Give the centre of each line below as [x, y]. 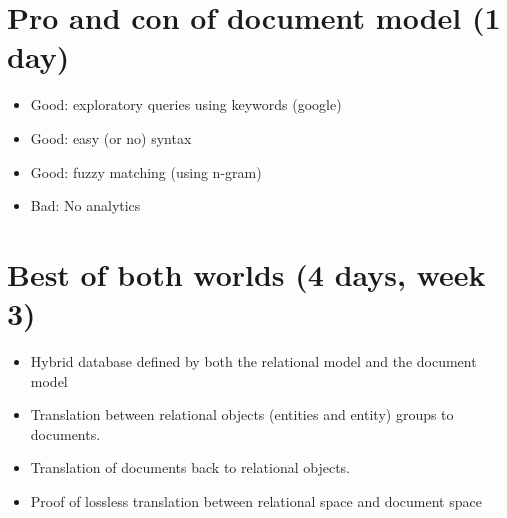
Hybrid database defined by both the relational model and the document [253, 361]
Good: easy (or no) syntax [111, 137]
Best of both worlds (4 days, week [246, 273]
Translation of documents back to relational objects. [190, 467]
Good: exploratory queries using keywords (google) [186, 104]
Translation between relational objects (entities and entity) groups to [242, 414]
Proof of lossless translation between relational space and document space [256, 500]
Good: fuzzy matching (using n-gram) [146, 171]
